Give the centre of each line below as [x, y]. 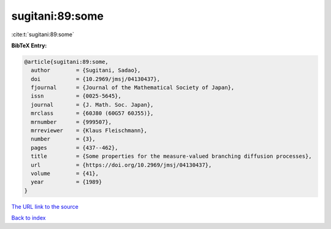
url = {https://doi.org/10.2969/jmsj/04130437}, [121, 165]
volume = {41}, [65, 173]
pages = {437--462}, [75, 148]
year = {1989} [67, 182]
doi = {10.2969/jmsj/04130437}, [96, 79]
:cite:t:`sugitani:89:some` [43, 34]
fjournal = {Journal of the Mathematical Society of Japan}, [133, 88]
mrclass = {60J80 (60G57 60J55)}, [92, 113]
